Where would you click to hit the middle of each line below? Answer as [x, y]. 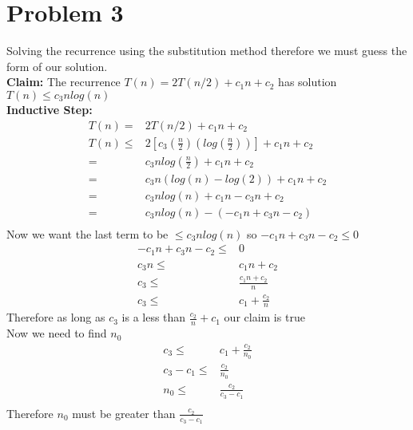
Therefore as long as [56, 317]
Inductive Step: [50, 109]
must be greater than [124, 413]
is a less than [154, 317]
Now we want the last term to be [87, 233]
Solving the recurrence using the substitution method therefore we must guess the [207, 51]
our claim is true [264, 317]
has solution [308, 82]
